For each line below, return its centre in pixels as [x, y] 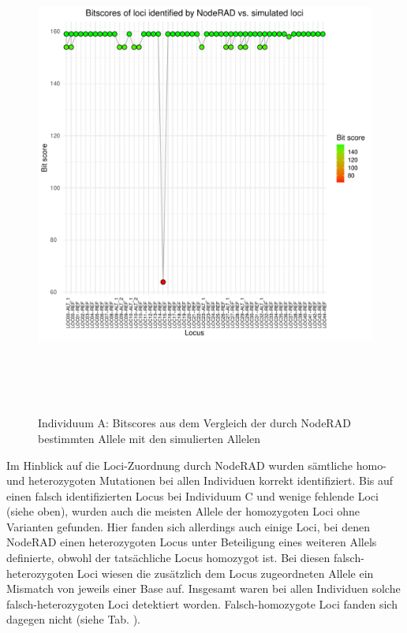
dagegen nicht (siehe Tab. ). [74, 619]
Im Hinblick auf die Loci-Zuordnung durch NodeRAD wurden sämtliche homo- [196, 465]
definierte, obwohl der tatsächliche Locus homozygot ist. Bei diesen [168, 558]
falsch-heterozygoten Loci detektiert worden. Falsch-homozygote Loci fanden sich [202, 603]
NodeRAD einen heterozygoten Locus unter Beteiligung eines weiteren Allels [192, 542]
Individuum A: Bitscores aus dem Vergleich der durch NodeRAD [194, 423]
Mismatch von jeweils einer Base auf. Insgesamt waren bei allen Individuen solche [203, 588]
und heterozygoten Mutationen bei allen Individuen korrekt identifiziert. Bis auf [200, 480]
